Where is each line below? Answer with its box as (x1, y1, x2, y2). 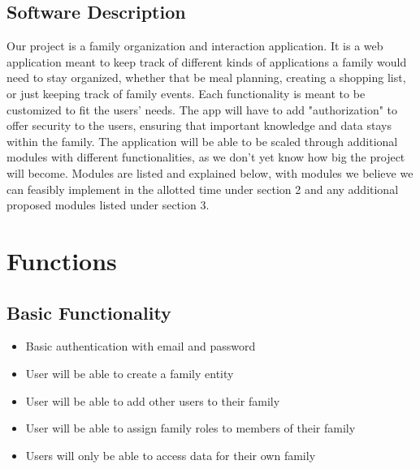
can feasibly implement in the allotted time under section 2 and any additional (6, 180, 399, 197)
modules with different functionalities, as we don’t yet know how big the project (6, 148, 405, 166)
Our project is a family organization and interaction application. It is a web (6, 37, 383, 54)
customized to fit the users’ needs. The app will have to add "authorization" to (6, 101, 398, 118)
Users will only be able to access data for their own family (25, 446, 316, 463)
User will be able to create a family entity (25, 364, 234, 381)
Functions (6, 243, 117, 277)
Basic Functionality (6, 299, 171, 325)
